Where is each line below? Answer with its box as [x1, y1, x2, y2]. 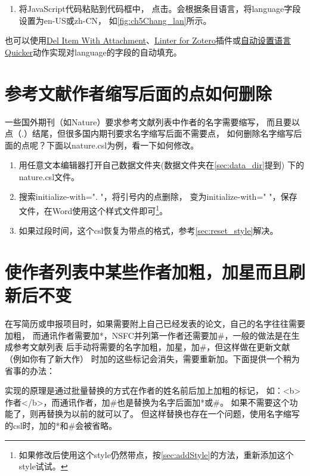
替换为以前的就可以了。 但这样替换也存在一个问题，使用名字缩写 [46, 407, 300, 420]
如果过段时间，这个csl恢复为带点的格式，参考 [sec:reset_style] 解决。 [18, 224, 278, 237]
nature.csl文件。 [18, 170, 80, 183]
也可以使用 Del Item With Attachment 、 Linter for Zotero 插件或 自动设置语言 [5, 34, 291, 47]
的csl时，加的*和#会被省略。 [5, 419, 117, 431]
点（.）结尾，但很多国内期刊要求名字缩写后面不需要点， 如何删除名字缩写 [5, 127, 294, 140]
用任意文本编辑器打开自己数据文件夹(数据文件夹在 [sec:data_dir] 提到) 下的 [18, 159, 304, 171]
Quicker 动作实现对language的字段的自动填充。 [5, 45, 182, 58]
